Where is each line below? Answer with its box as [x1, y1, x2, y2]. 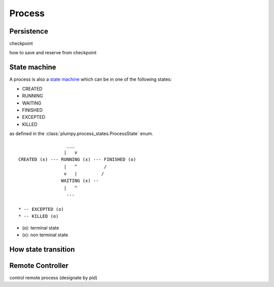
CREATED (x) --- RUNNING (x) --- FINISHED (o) [18, 156, 136, 163]
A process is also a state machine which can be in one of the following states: [9, 76, 172, 82]
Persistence [9, 27, 48, 36]
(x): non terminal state [22, 232, 68, 238]
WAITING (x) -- [61, 178, 99, 184]
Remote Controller [9, 262, 68, 270]
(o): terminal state [22, 225, 59, 231]
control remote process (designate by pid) [9, 275, 97, 281]
